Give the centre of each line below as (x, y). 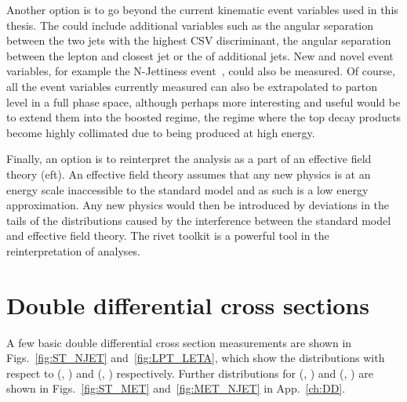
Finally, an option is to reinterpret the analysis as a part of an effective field (189, 159)
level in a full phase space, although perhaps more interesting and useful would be (203, 101)
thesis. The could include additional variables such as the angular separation (190, 25)
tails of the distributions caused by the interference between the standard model (199, 220)
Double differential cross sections (188, 304)
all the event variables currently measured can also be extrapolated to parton (192, 86)
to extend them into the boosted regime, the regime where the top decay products (204, 117)
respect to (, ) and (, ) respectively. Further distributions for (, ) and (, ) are (190, 373)
